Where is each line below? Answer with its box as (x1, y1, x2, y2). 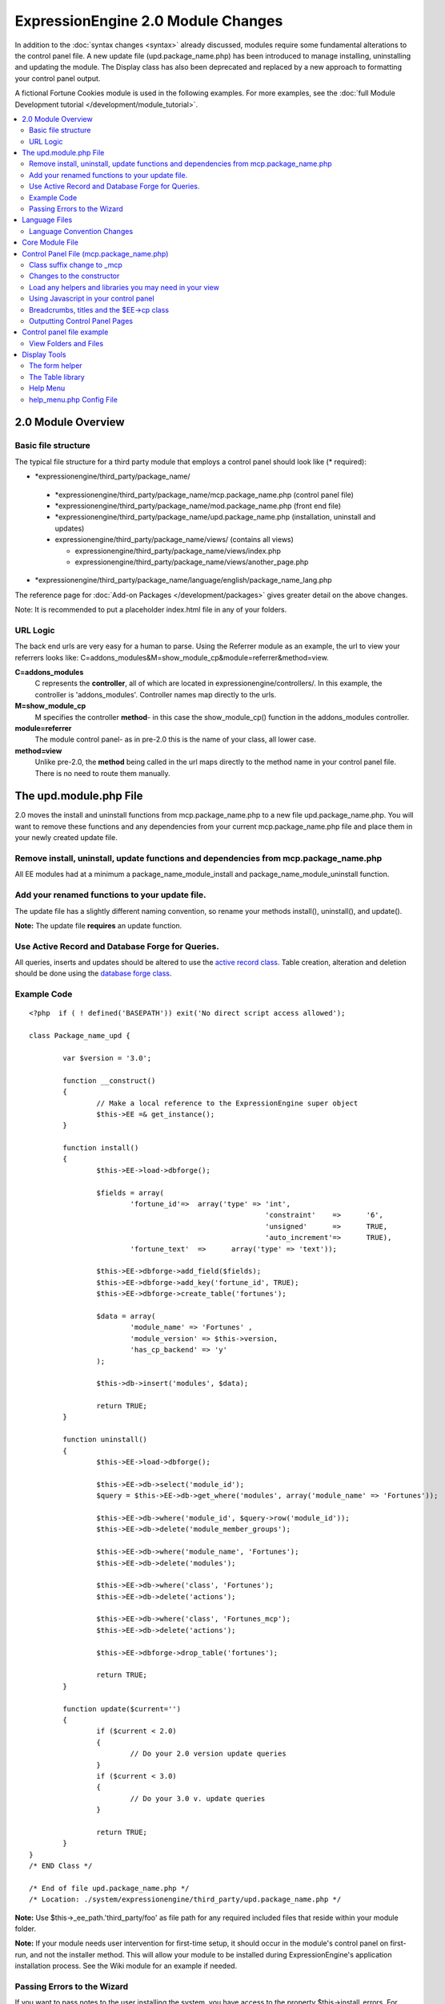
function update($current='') (62, 1704, 182, 1713)
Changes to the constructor (29, 271, 120, 281)
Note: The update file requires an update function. (14, 920, 182, 930)
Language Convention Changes (29, 226, 134, 236)
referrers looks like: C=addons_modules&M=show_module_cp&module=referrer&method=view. (14, 653, 329, 662)
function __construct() (62, 1076, 156, 1085)
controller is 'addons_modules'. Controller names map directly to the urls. (34, 689, 277, 699)
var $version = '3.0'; (62, 1053, 152, 1062)
